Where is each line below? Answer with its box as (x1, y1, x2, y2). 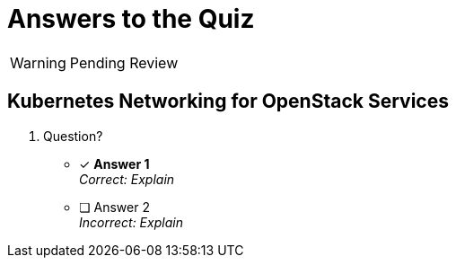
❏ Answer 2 (79, 199, 150, 215)
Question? (43, 128, 103, 144)
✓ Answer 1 (79, 155, 150, 172)
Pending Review (69, 53, 179, 72)
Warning (10, 53, 66, 72)
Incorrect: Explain (79, 214, 183, 230)
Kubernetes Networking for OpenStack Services (7, 90, 449, 113)
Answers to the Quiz (7, 4, 255, 34)
